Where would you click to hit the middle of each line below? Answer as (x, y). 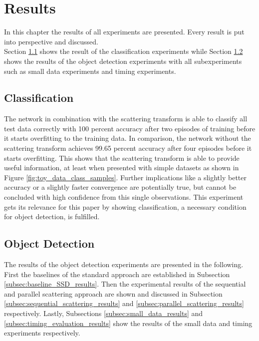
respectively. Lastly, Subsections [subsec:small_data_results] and (104, 313)
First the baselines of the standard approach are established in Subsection (117, 274)
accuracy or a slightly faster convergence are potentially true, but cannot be (120, 187)
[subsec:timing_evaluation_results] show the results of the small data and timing (128, 323)
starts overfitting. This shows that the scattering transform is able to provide (122, 158)
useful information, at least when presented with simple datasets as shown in (122, 168)
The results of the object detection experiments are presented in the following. (124, 264)
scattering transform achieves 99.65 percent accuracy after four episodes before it (128, 148)
